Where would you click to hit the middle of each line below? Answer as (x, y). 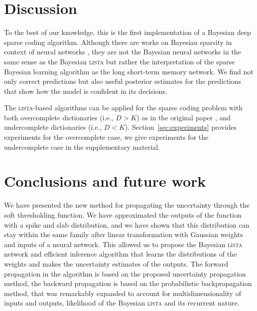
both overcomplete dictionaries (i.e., (59, 117)
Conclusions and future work (105, 181)
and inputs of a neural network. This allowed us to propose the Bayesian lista (123, 244)
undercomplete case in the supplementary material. (82, 147)
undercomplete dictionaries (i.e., (53, 127)
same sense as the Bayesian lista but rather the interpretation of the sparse (120, 61)
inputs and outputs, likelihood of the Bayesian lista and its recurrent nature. (122, 303)
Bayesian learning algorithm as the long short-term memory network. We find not (129, 71)
